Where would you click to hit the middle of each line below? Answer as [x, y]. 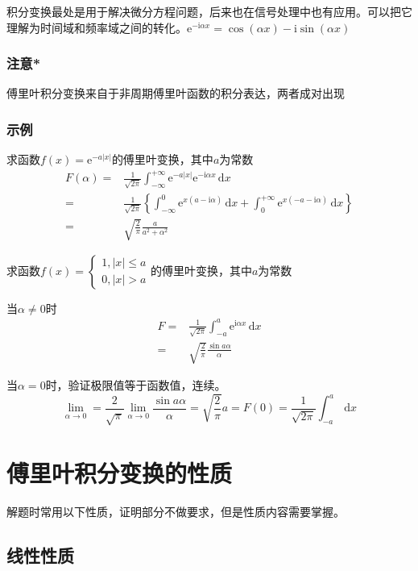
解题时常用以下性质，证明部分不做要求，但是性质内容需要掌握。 [176, 511]
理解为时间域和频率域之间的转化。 [97, 27]
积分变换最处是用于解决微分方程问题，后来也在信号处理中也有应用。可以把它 [209, 11]
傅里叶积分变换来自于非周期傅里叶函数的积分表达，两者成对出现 [176, 93]
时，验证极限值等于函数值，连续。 [136, 385]
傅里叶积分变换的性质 [120, 472]
